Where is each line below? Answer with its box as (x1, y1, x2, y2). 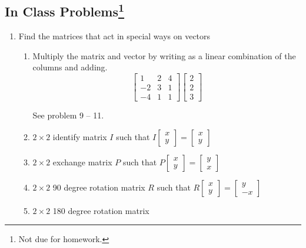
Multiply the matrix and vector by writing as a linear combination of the (32, 49, 296, 62)
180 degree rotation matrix (52, 204, 149, 216)
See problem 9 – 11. (32, 109, 104, 121)
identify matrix (52, 130, 107, 142)
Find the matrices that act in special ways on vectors (18, 30, 211, 42)
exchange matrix (52, 155, 112, 168)
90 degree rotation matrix (52, 181, 145, 193)
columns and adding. (32, 61, 108, 73)
